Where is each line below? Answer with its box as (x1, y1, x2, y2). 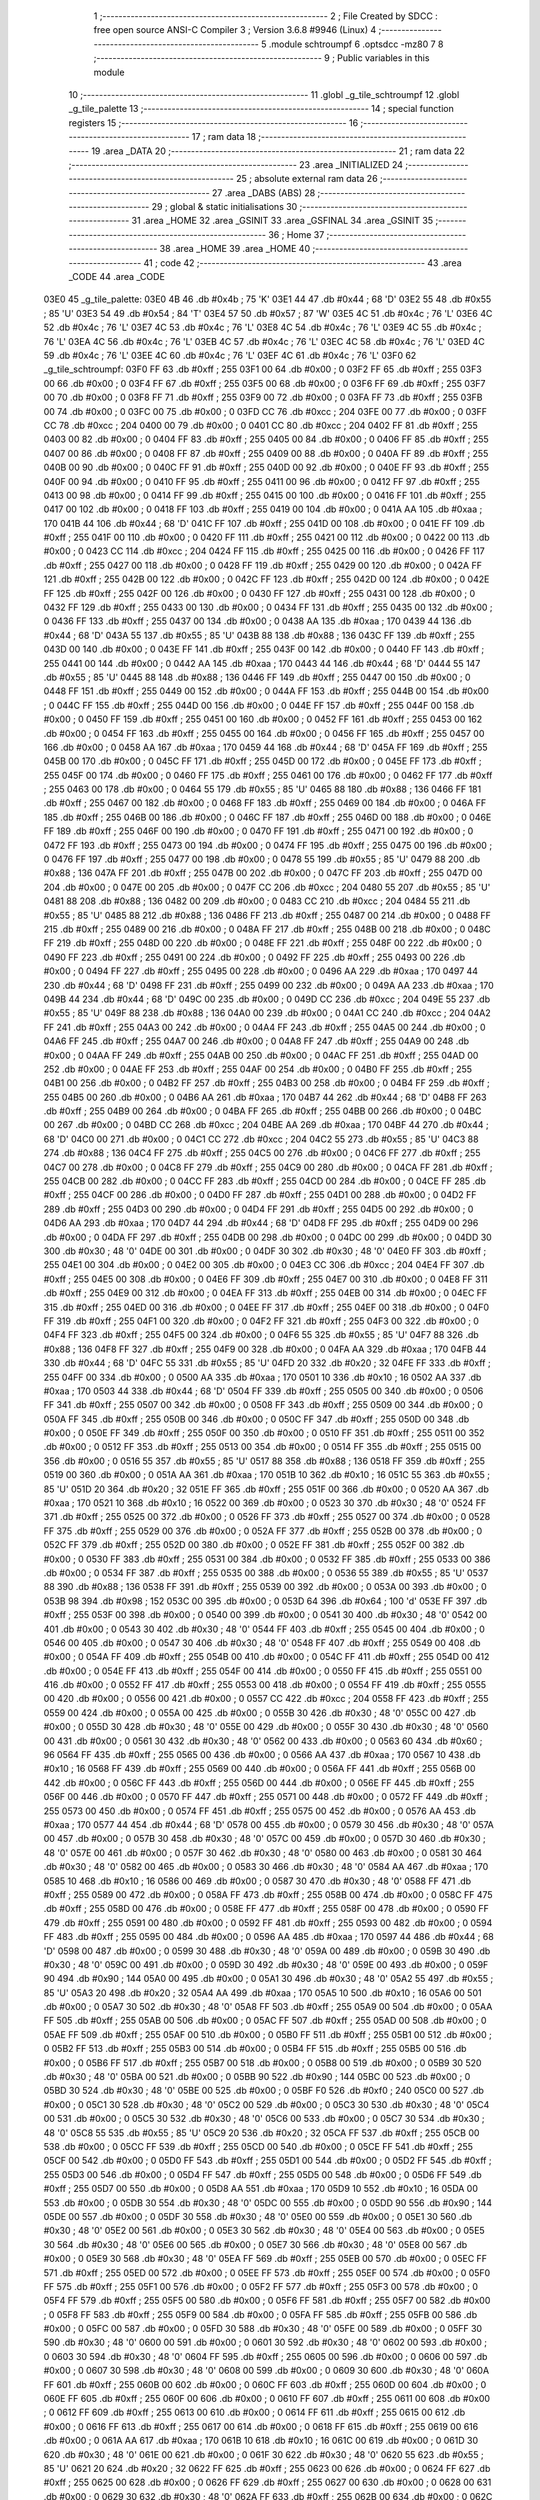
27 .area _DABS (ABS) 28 (211, 186, 316, 199)
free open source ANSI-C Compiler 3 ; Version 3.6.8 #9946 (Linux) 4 (93, 24, 377, 36)
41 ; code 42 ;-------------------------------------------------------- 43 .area (143, 256, 462, 269)
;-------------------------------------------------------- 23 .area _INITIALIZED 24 (68, 158, 404, 170)
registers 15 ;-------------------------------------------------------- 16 (68, 116, 359, 129)
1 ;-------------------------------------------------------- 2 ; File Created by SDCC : (93, 10, 439, 22)
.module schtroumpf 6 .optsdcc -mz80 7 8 (268, 38, 444, 50)
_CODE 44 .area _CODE (68, 271, 165, 283)
